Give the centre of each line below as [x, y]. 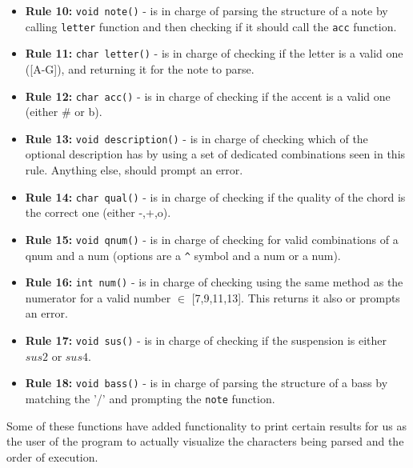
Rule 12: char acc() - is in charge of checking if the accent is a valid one [208, 96]
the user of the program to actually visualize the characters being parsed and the [205, 441]
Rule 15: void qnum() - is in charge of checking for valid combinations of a [212, 239]
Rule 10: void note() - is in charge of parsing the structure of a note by [206, 10]
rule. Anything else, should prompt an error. [134, 170]
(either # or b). [64, 112]
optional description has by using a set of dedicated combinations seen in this [215, 154]
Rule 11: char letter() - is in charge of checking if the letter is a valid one [214, 53]
